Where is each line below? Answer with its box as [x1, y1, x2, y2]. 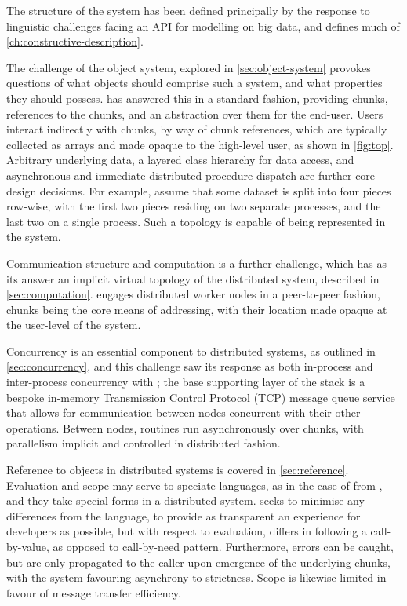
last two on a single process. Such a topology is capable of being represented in [6, 213, 386, 229]
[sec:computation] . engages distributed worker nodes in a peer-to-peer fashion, [6, 286, 380, 302]
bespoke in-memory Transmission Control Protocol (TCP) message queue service [6, 389, 395, 405]
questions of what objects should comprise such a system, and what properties [6, 75, 383, 91]
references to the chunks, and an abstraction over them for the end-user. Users [6, 105, 383, 122]
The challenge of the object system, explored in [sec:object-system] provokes [6, 59, 371, 75]
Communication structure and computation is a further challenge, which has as [6, 254, 387, 271]
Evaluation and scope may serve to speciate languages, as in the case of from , [6, 476, 383, 493]
